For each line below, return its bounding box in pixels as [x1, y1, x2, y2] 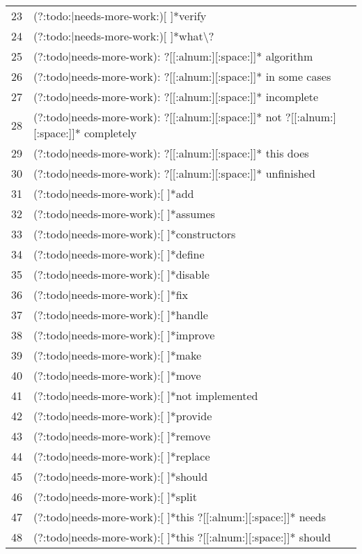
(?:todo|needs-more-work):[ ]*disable [33, 266, 210, 282]
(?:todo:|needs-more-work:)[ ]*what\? [33, 28, 214, 44]
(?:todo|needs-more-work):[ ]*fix [33, 286, 188, 302]
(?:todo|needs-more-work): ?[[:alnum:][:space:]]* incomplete [33, 89, 319, 105]
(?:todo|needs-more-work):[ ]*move [33, 367, 201, 383]
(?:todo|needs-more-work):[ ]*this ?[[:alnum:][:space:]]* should [33, 529, 331, 545]
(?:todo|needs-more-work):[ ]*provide [33, 408, 212, 424]
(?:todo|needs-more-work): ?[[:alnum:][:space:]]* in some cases [33, 68, 331, 84]
